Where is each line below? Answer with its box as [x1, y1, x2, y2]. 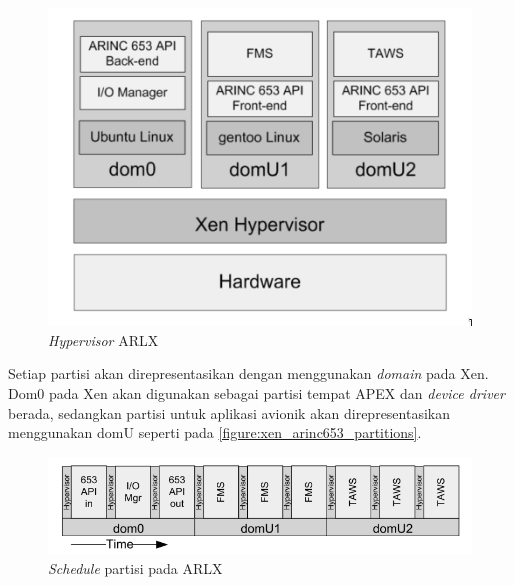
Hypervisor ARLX [48, 329, 159, 350]
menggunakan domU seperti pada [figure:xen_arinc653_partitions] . [8, 422, 422, 443]
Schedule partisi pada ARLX [48, 557, 223, 578]
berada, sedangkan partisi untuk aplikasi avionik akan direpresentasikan [8, 402, 451, 423]
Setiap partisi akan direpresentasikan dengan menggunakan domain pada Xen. [8, 363, 489, 384]
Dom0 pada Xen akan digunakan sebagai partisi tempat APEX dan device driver [8, 382, 505, 403]
